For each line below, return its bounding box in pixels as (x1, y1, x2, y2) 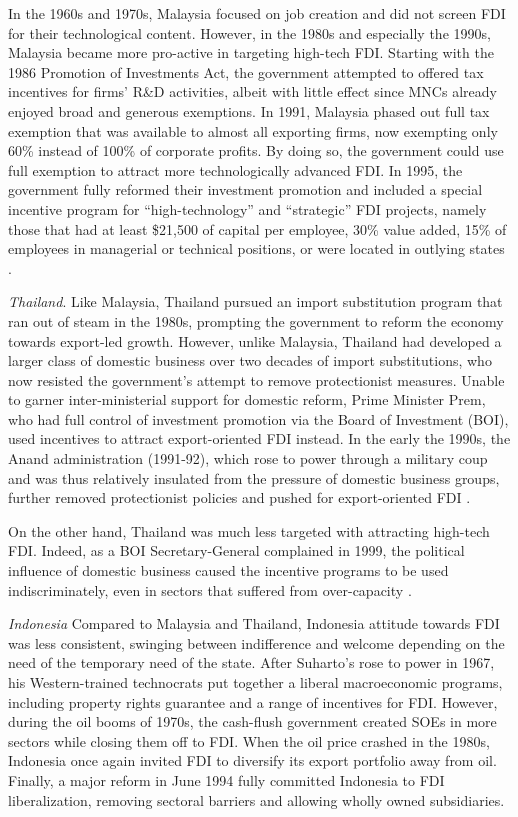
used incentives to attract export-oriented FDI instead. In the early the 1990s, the (8, 428, 511, 449)
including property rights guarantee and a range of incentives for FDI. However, (8, 691, 498, 712)
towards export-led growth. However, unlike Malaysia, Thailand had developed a (8, 330, 502, 351)
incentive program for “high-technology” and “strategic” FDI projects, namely (8, 198, 487, 219)
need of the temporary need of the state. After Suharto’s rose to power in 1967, (8, 652, 495, 673)
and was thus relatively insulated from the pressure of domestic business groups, (8, 467, 500, 488)
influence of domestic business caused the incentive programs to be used (8, 560, 449, 581)
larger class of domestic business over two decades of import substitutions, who (8, 350, 492, 371)
